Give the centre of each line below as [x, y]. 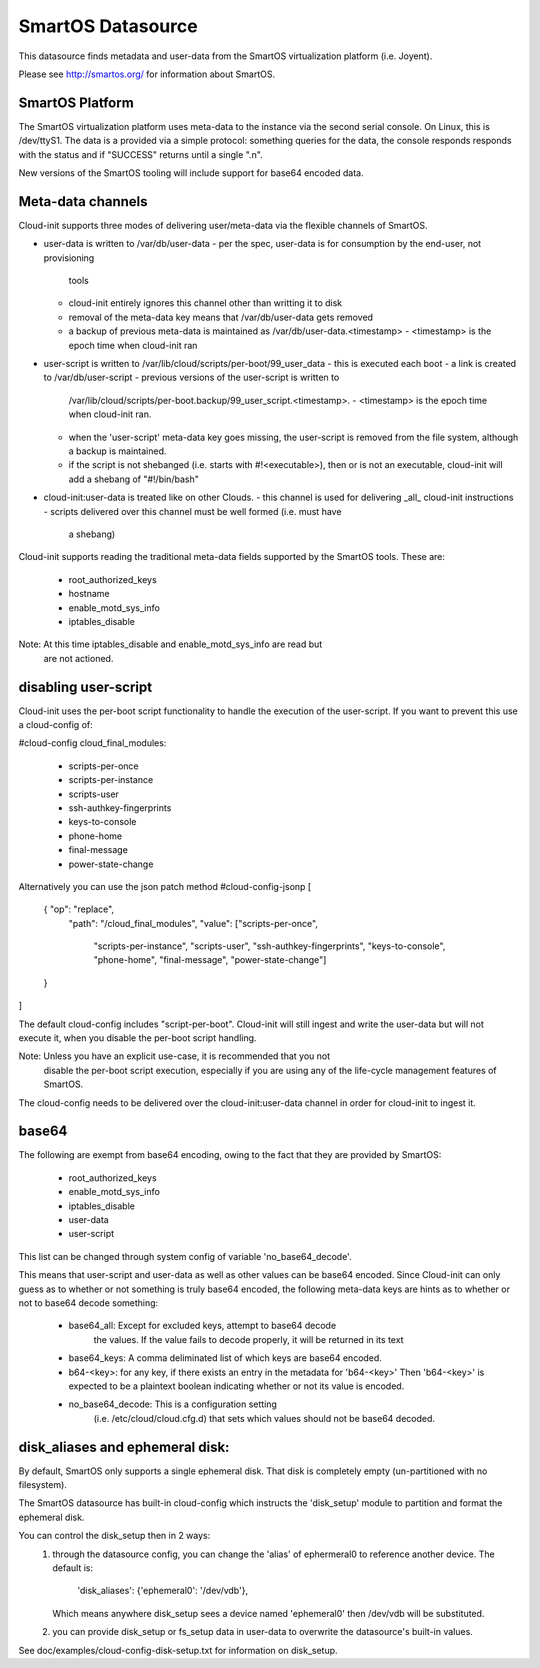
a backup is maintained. [117, 451]
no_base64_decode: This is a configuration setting [172, 1404]
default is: [73, 1567]
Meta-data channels [83, 201]
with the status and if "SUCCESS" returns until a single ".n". [141, 154]
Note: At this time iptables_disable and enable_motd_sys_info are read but [170, 644]
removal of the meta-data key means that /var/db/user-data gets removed [221, 317]
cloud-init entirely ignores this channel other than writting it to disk [205, 303]
